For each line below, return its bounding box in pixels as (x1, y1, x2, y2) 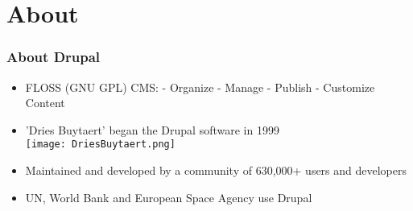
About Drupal (6, 47, 101, 67)
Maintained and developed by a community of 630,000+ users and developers (25, 162, 407, 179)
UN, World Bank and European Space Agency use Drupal (25, 188, 312, 205)
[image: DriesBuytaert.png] (25, 139, 176, 151)
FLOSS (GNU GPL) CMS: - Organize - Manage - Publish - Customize (25, 78, 375, 95)
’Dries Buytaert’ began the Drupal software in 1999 (25, 121, 279, 138)
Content (25, 94, 65, 111)
